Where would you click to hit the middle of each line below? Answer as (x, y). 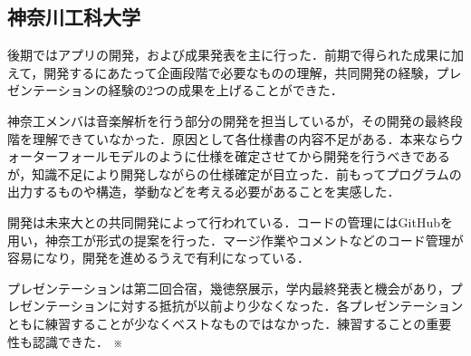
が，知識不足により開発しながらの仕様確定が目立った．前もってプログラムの (235, 173)
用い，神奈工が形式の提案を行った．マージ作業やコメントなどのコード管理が (235, 240)
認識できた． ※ (77, 341)
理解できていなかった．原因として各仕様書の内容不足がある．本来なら (241, 138)
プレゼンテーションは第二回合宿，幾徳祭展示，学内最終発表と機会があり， (229, 288)
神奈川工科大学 (74, 17)
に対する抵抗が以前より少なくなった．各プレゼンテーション (286, 306)
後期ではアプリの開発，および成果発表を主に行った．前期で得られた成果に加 (235, 55)
